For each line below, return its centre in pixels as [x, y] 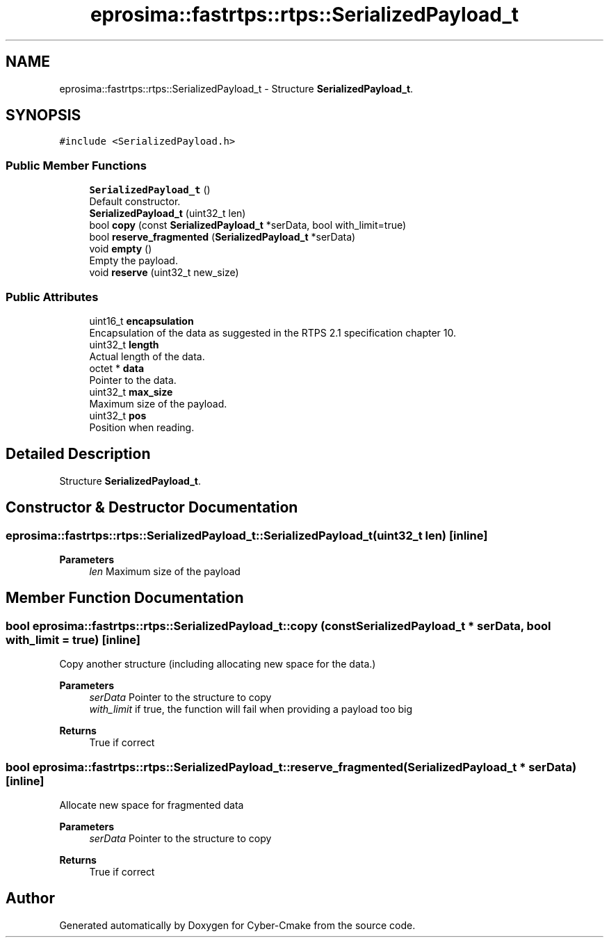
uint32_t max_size [131, 392]
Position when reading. [142, 427]
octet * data [117, 368]
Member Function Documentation [125, 598]
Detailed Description [78, 454]
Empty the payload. [133, 261]
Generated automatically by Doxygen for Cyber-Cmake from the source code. [237, 925]
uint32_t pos [118, 415]
